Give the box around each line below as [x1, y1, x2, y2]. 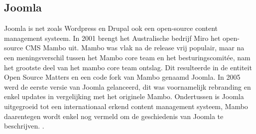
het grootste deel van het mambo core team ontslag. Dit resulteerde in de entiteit [4, 62, 252, 72]
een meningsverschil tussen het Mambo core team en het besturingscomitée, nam [4, 52, 251, 62]
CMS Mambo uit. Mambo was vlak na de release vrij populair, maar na [25, 42, 245, 53]
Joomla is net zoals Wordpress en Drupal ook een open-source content [4, 23, 218, 33]
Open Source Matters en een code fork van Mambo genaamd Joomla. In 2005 [4, 72, 241, 82]
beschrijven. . [4, 121, 44, 131]
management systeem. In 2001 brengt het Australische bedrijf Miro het [4, 32, 221, 43]
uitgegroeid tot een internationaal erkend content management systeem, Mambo [4, 101, 248, 111]
